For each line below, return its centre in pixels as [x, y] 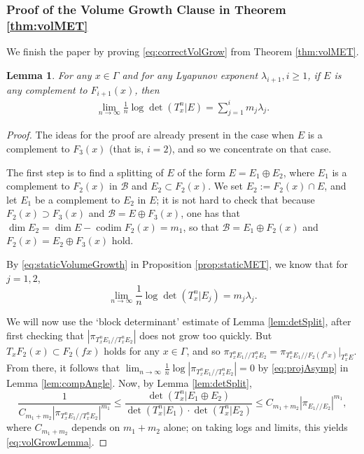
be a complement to [77, 199]
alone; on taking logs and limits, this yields [255, 427]
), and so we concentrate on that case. [250, 148]
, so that [201, 226]
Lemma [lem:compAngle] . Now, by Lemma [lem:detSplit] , [129, 383]
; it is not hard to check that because [236, 199]
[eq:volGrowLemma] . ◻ [57, 441]
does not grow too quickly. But [206, 335]
